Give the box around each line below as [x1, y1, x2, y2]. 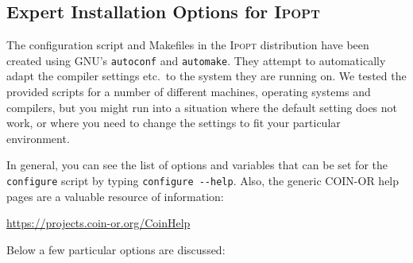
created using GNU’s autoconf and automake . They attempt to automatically [6, 52, 386, 68]
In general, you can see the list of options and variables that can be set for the [6, 157, 388, 173]
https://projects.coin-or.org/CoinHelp [6, 215, 191, 231]
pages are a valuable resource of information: [6, 188, 224, 204]
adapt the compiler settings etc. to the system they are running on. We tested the [6, 68, 407, 84]
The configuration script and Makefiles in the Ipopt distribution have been [6, 37, 369, 53]
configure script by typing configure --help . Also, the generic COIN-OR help [6, 172, 399, 189]
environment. [6, 130, 70, 146]
